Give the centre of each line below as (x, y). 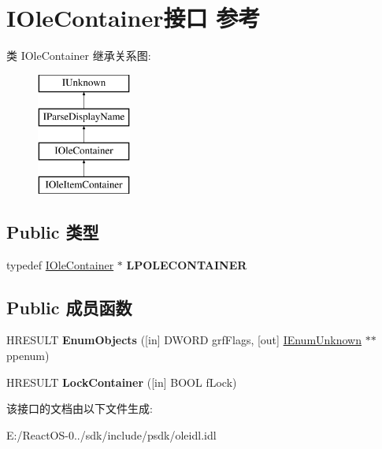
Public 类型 (53, 231)
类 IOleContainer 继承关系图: (79, 56)
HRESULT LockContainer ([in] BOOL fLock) (122, 382)
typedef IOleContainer (60, 264)
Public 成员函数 (69, 307)
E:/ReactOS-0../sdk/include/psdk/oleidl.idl (111, 434)
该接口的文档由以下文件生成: (80, 408)
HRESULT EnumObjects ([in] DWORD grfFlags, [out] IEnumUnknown (184, 340)
